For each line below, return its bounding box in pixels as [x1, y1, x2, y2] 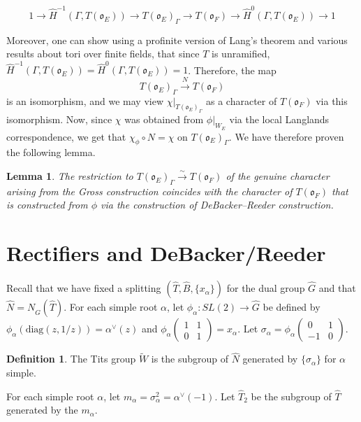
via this [316, 93, 348, 108]
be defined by [263, 300, 321, 314]
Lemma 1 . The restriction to [6, 169, 133, 183]
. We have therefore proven [228, 129, 344, 143]
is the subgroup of [151, 351, 229, 366]
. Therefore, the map [188, 62, 277, 77]
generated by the [6, 402, 78, 417]
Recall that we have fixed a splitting [6, 281, 161, 295]
